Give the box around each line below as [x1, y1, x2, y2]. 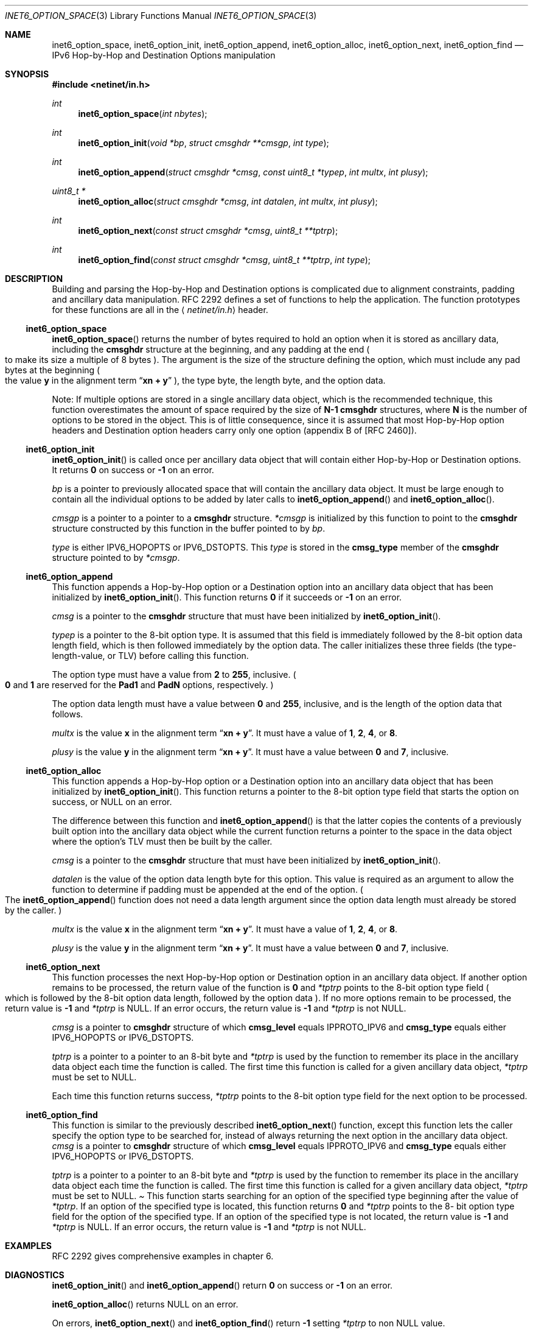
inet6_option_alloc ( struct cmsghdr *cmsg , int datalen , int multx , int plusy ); [78, 196, 378, 206]
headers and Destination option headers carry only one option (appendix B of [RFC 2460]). [52, 425, 417, 435]
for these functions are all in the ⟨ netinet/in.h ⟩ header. [52, 304, 268, 315]
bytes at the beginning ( [5, 365, 100, 375]
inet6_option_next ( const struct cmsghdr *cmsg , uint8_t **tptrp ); [78, 225, 338, 236]
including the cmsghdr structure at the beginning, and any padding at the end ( [52, 344, 370, 354]
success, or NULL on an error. [52, 797, 172, 807]
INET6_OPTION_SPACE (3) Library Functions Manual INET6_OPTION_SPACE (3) [5, 10, 317, 21]
